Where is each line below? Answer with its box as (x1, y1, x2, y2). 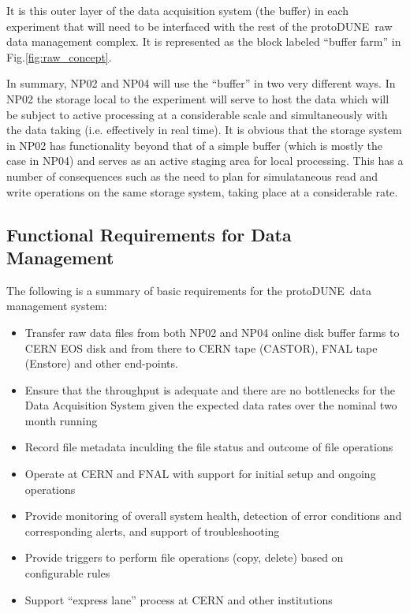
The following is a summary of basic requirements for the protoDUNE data (6, 282, 371, 298)
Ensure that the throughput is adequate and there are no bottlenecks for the (24, 381, 396, 398)
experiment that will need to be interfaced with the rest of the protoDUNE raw (6, 17, 393, 34)
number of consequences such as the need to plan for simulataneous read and (6, 167, 378, 184)
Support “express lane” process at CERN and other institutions (24, 591, 333, 607)
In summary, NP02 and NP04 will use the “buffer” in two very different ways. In (6, 75, 396, 92)
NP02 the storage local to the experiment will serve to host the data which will (6, 90, 389, 107)
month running (24, 412, 98, 428)
